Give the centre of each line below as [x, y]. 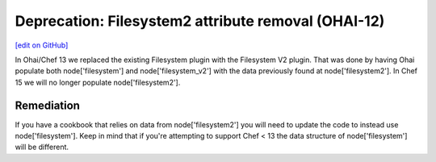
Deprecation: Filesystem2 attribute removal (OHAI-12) [200, 21]
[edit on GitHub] [42, 45]
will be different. [42, 147]
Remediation [48, 105]
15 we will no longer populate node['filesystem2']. [98, 82]
